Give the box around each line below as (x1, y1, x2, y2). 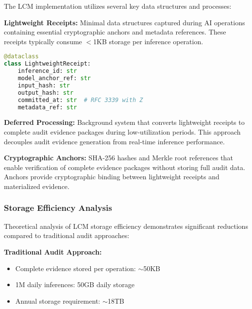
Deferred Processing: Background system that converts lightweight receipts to (4, 117, 245, 127)
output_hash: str (17, 89, 74, 96)
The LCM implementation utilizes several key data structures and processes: (4, 1, 232, 11)
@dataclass (4, 53, 39, 60)
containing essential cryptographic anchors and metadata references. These (4, 27, 226, 37)
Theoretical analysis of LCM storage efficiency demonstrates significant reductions (4, 221, 248, 231)
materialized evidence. (4, 181, 69, 191)
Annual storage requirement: (15, 295, 101, 306)
